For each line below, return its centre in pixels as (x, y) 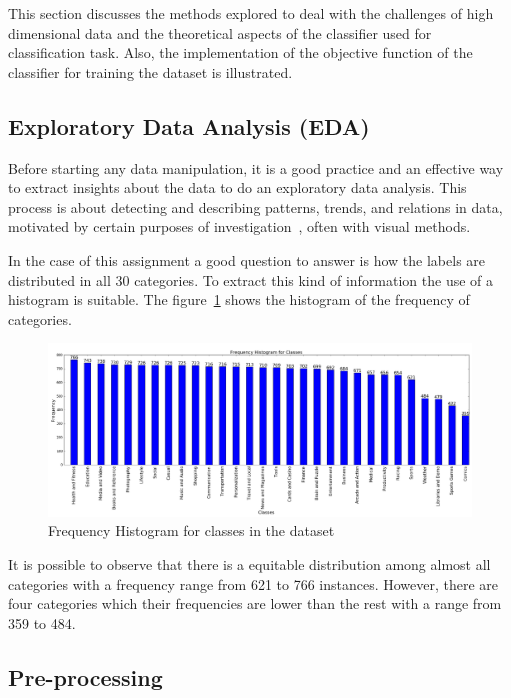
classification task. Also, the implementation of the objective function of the (240, 52)
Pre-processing (85, 676)
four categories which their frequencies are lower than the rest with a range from (255, 603)
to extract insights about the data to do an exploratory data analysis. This (237, 187)
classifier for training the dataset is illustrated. (150, 71)
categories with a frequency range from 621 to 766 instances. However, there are (253, 583)
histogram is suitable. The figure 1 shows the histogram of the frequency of (239, 299)
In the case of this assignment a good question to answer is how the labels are (247, 259)
